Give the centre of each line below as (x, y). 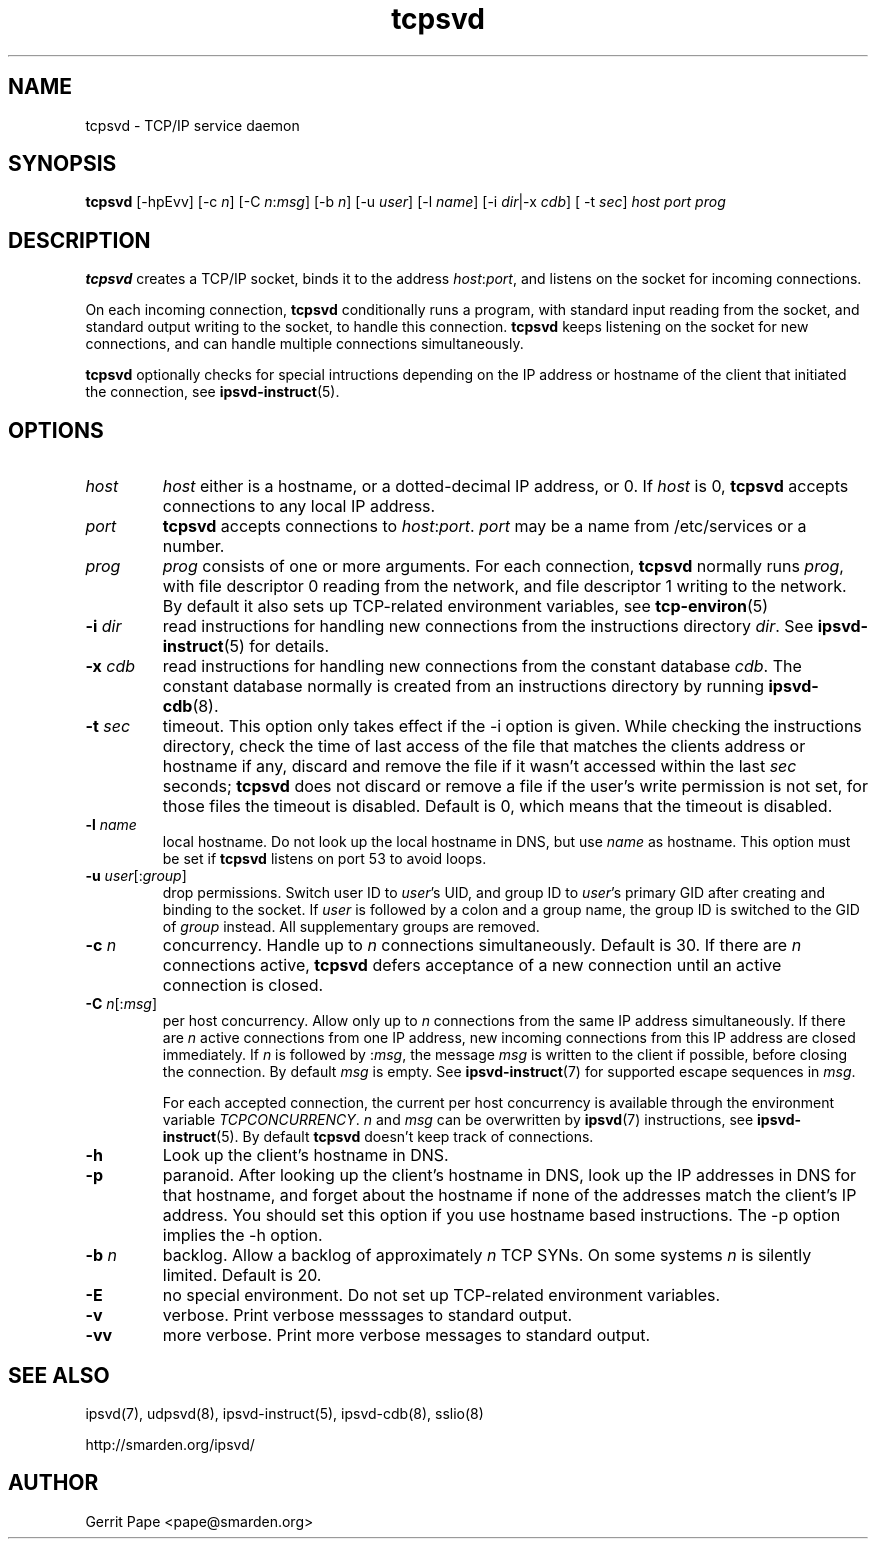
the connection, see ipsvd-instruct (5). (212, 392)
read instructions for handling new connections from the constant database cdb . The (482, 666)
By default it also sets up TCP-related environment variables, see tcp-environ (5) (465, 606)
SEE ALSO (59, 1375)
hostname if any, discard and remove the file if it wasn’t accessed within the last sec (479, 766)
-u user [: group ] (136, 876)
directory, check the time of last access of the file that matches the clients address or (484, 746)
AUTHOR (53, 1483)
